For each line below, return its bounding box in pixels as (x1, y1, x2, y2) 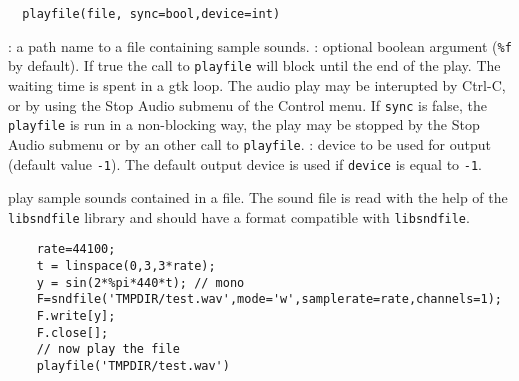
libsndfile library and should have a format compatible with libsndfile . (8, 206, 470, 227)
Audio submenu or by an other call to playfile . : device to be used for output (8, 133, 492, 154)
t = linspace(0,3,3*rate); (36, 259, 216, 274)
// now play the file (36, 342, 180, 357)
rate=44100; (36, 242, 116, 257)
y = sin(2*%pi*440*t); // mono (36, 275, 245, 290)
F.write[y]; (36, 309, 116, 324)
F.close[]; (36, 325, 109, 340)
